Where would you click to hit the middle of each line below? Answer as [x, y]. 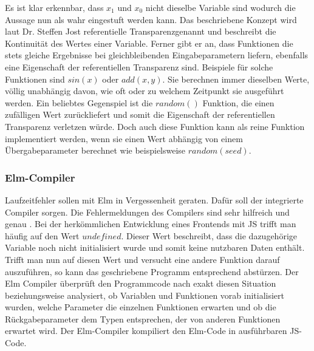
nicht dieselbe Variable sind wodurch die [220, 7]
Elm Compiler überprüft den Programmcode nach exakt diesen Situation [141, 283]
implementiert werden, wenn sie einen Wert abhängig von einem [124, 138]
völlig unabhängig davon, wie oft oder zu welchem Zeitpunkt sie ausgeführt [145, 91]
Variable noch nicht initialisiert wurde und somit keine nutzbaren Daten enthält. [155, 247]
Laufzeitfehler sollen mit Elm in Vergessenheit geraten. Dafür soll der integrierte [154, 199]
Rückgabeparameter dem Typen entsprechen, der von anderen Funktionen [143, 319]
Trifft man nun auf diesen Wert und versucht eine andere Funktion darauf [142, 259]
